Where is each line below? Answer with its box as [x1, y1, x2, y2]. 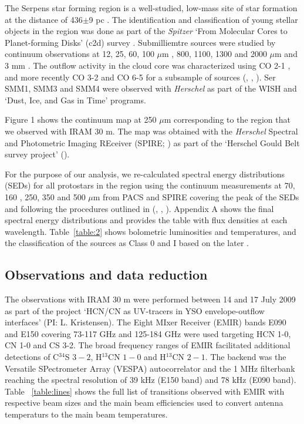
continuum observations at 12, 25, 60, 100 [5, 48, 154, 60]
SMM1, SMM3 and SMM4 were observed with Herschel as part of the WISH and [5, 82, 297, 95]
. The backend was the [205, 351, 286, 363]
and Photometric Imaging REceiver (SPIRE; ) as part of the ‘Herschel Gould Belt [5, 136, 300, 149]
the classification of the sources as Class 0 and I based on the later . [5, 237, 249, 249]
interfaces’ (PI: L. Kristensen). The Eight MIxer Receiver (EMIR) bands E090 [5, 316, 286, 328]
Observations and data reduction [5, 265, 208, 284]
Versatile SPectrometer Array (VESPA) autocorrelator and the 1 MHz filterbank [5, 362, 295, 374]
